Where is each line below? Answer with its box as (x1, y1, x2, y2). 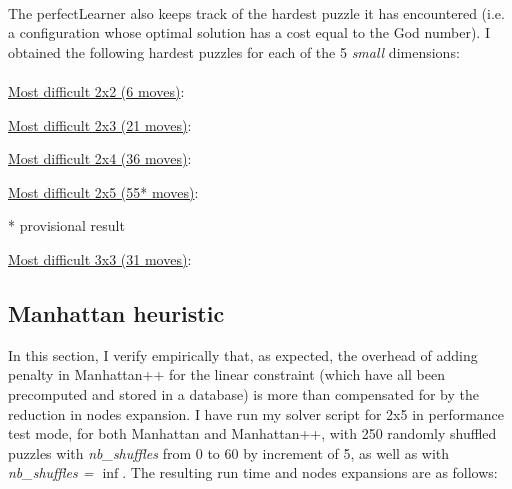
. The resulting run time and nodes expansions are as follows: (122, 462, 498, 483)
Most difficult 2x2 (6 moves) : (8, 80, 185, 101)
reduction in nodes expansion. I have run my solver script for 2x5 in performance (8, 403, 505, 424)
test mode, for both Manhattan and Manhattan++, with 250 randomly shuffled (8, 423, 497, 444)
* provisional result (8, 215, 125, 236)
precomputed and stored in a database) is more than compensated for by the (8, 383, 480, 404)
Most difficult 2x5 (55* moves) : (8, 181, 199, 202)
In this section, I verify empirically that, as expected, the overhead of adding (8, 344, 478, 365)
